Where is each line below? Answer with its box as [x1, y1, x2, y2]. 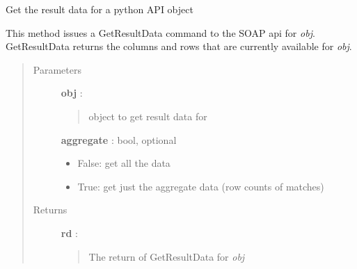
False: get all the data [77, 156, 170, 170]
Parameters [33, 62, 81, 76]
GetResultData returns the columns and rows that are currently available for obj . [6, 39, 352, 54]
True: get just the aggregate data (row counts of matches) [77, 179, 324, 193]
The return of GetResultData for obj [88, 249, 245, 263]
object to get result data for [88, 108, 207, 123]
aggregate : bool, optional [61, 132, 177, 147]
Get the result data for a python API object [6, 2, 193, 16]
